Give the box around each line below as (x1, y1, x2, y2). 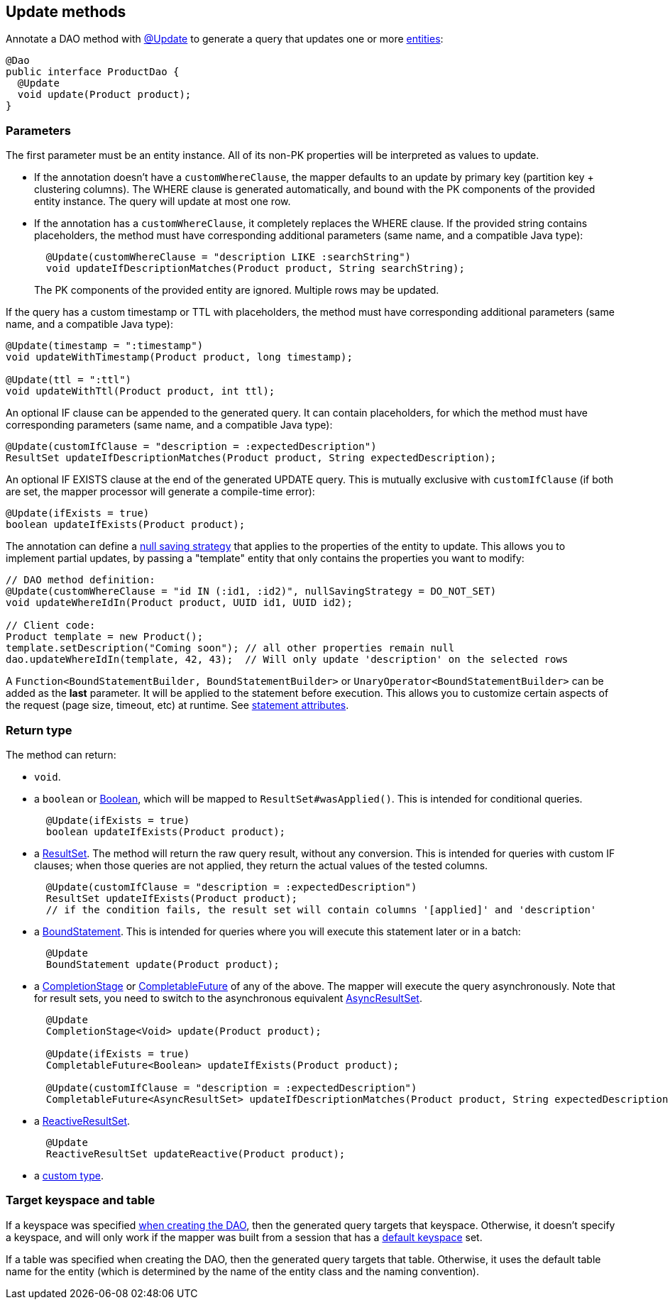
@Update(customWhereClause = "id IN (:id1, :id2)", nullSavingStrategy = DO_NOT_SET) (6, 585, 497, 598)
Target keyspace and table (6, 1193, 155, 1208)
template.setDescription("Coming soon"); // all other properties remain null (6, 642, 455, 654)
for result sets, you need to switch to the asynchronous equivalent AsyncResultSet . (34, 991, 422, 1004)
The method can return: (6, 748, 116, 761)
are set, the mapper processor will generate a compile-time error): (6, 485, 315, 498)
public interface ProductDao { (6, 66, 180, 78)
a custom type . (34, 1169, 104, 1182)
